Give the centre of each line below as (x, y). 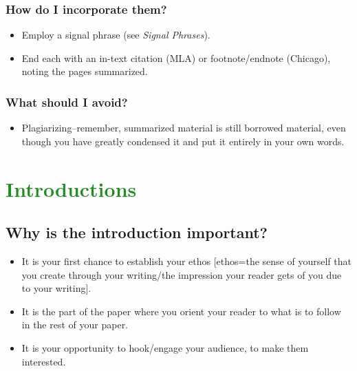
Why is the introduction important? (137, 232)
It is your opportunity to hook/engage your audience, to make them (165, 347)
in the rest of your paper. (75, 325)
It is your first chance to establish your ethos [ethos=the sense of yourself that (186, 261)
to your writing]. (56, 288)
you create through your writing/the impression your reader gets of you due (182, 274)
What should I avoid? (67, 102)
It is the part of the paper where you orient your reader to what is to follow (181, 311)
